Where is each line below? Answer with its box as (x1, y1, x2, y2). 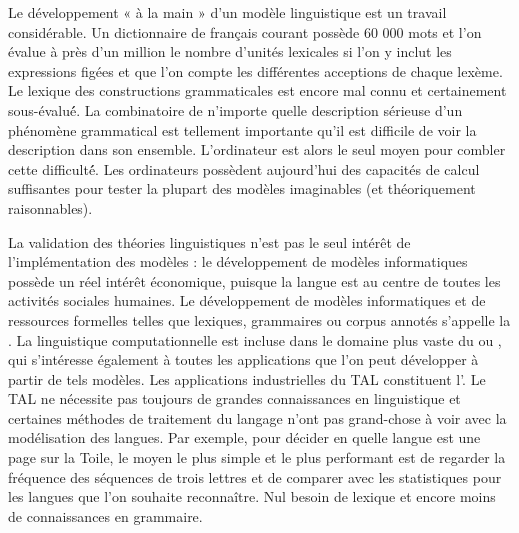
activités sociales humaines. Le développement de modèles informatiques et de (8, 290, 486, 311)
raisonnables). (8, 197, 93, 218)
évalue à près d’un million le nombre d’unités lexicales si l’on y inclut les (8, 41, 452, 62)
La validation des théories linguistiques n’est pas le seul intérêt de (8, 231, 411, 252)
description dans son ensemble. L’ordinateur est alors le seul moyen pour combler (8, 139, 506, 160)
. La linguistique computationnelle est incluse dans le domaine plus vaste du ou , (8, 329, 502, 350)
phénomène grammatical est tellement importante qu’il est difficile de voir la (8, 119, 477, 140)
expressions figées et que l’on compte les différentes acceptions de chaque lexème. (8, 60, 503, 81)
